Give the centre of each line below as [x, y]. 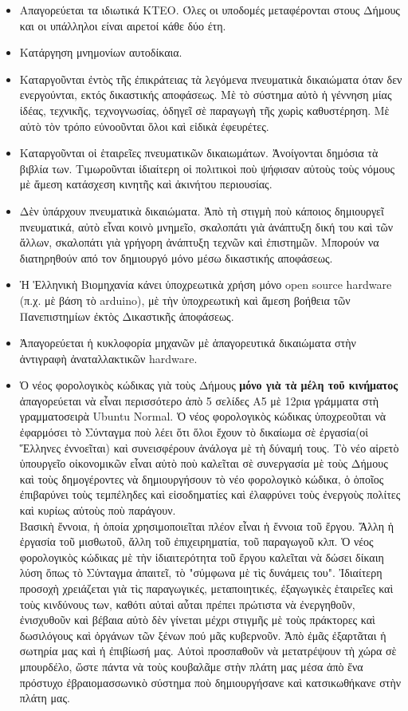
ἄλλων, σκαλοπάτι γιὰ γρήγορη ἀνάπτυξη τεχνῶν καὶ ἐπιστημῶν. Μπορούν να [199, 242]
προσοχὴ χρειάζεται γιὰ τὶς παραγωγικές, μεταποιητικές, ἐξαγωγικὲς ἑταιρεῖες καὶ [206, 588]
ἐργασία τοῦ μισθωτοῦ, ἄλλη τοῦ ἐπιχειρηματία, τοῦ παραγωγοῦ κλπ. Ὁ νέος [196, 541]
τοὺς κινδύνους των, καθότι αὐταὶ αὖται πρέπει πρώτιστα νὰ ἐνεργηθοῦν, [187, 604]
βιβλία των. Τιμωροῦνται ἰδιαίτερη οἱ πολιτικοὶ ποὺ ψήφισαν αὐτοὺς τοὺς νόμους [207, 168]
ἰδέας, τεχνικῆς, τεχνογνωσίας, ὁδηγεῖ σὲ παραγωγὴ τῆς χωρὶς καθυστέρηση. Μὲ [204, 110]
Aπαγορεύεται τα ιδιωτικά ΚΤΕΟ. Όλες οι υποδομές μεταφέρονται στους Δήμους [210, 10]
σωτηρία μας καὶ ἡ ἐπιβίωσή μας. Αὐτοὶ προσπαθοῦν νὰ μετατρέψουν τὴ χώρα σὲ [208, 651]
